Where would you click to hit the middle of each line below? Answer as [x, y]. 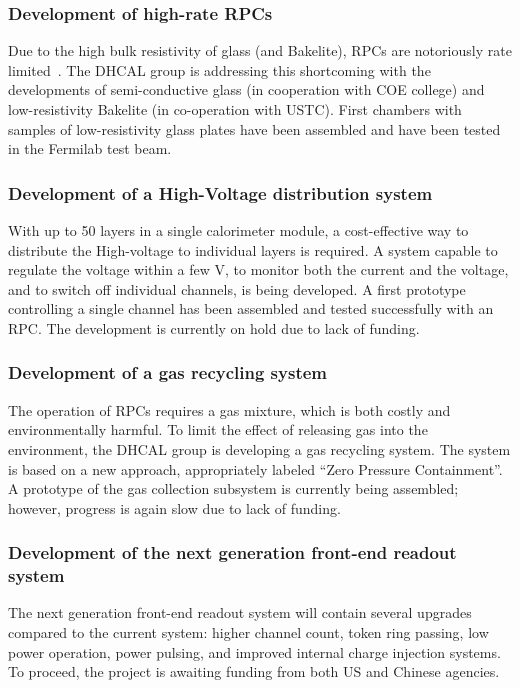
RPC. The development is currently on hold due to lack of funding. [214, 327]
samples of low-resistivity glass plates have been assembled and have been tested [254, 128]
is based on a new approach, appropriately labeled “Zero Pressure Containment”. [255, 468]
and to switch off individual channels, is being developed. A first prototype [237, 288]
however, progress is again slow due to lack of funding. [174, 507]
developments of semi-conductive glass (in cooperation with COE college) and [246, 89]
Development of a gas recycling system [168, 372]
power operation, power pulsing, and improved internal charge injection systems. [254, 651]
